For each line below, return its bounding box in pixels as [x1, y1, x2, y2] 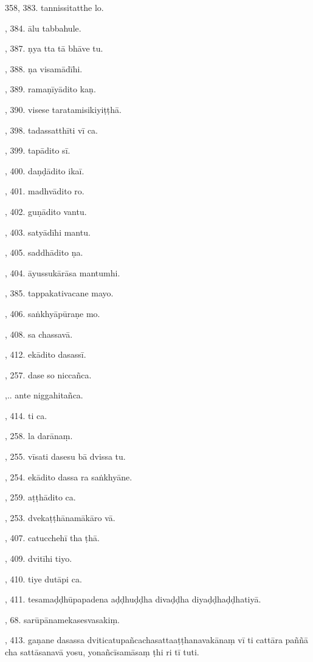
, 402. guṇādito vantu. [5, 205, 87, 217]
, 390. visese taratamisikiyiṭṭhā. [5, 103, 122, 115]
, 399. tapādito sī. [5, 144, 71, 157]
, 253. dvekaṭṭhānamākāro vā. [5, 511, 115, 524]
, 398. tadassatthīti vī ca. [5, 123, 98, 136]
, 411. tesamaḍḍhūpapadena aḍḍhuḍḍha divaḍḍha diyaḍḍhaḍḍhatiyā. [5, 593, 261, 606]
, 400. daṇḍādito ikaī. [5, 164, 84, 177]
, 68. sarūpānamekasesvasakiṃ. [5, 613, 120, 626]
